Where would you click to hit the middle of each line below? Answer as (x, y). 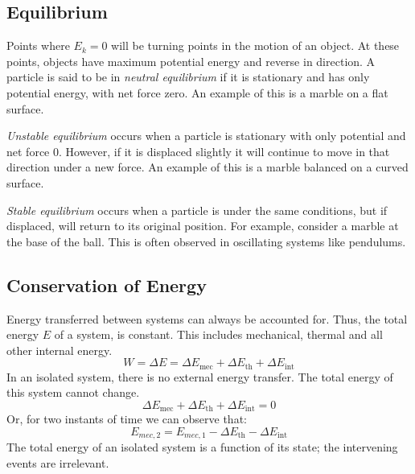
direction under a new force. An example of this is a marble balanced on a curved (207, 167)
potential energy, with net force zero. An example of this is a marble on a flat (197, 92)
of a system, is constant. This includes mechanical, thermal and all (218, 334)
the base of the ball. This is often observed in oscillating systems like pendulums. (206, 241)
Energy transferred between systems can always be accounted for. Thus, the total (207, 318)
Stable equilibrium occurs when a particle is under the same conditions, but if (197, 210)
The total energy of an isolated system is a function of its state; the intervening (202, 447)
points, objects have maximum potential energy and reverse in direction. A (191, 61)
